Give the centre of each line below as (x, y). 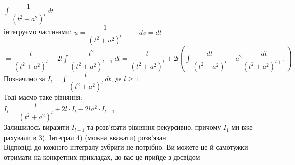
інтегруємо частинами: (38, 31)
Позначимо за (25, 78)
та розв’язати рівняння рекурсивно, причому (154, 127)
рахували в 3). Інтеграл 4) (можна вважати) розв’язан (85, 137)
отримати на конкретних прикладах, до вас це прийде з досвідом (102, 156)
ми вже (242, 127)
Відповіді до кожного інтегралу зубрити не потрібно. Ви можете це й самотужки (126, 147)
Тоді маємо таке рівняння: (43, 97)
